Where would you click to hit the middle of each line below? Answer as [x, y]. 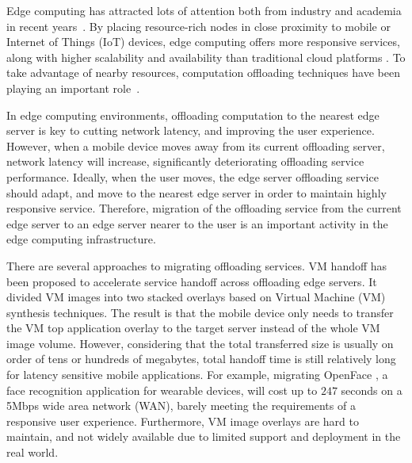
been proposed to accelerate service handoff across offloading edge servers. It [192, 281]
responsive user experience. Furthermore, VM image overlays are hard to [183, 421]
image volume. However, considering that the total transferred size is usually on [200, 343]
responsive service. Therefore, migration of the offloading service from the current [204, 208]
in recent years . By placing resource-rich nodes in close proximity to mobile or [198, 26]
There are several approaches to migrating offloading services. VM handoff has [197, 265]
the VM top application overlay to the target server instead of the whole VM [193, 328]
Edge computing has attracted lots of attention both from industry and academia [204, 10]
